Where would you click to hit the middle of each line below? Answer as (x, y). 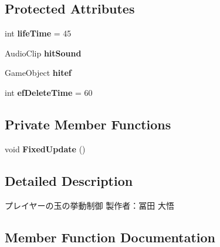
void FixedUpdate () (45, 148)
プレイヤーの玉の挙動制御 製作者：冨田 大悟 (89, 205)
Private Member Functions (88, 124)
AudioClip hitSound (43, 53)
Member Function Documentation (110, 237)
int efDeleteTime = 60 (49, 92)
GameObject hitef (38, 73)
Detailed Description (69, 180)
